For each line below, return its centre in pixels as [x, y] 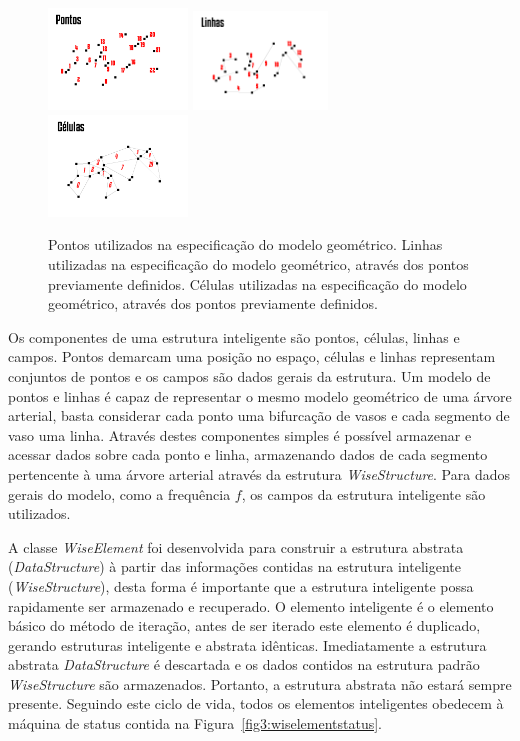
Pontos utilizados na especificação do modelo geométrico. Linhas [245, 244]
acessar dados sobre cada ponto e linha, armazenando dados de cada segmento [248, 454]
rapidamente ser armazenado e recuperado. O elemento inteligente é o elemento [251, 605]
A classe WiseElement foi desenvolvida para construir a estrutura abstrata [236, 546]
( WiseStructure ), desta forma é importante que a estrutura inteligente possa [241, 585]
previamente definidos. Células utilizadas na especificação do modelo [257, 283]
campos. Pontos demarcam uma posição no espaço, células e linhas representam [252, 356]
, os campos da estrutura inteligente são [363, 493]
